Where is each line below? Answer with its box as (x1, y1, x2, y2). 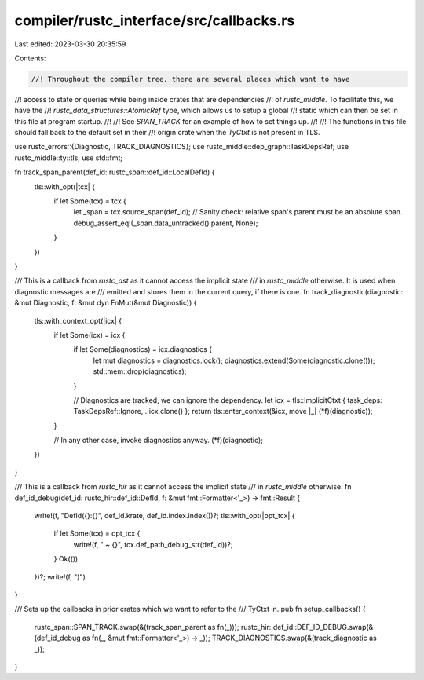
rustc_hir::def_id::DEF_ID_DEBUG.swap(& (240, 622, 374, 631)
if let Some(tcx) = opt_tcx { (53, 528, 141, 538)
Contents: (14, 53, 46, 63)
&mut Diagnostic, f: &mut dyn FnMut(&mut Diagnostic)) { (14, 298, 197, 308)
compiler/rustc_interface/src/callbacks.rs (14, 12, 295, 29)
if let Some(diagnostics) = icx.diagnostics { (73, 345, 212, 354)
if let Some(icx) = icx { (53, 330, 126, 339)
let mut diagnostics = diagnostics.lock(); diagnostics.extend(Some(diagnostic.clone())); (93, 356, 376, 365)
